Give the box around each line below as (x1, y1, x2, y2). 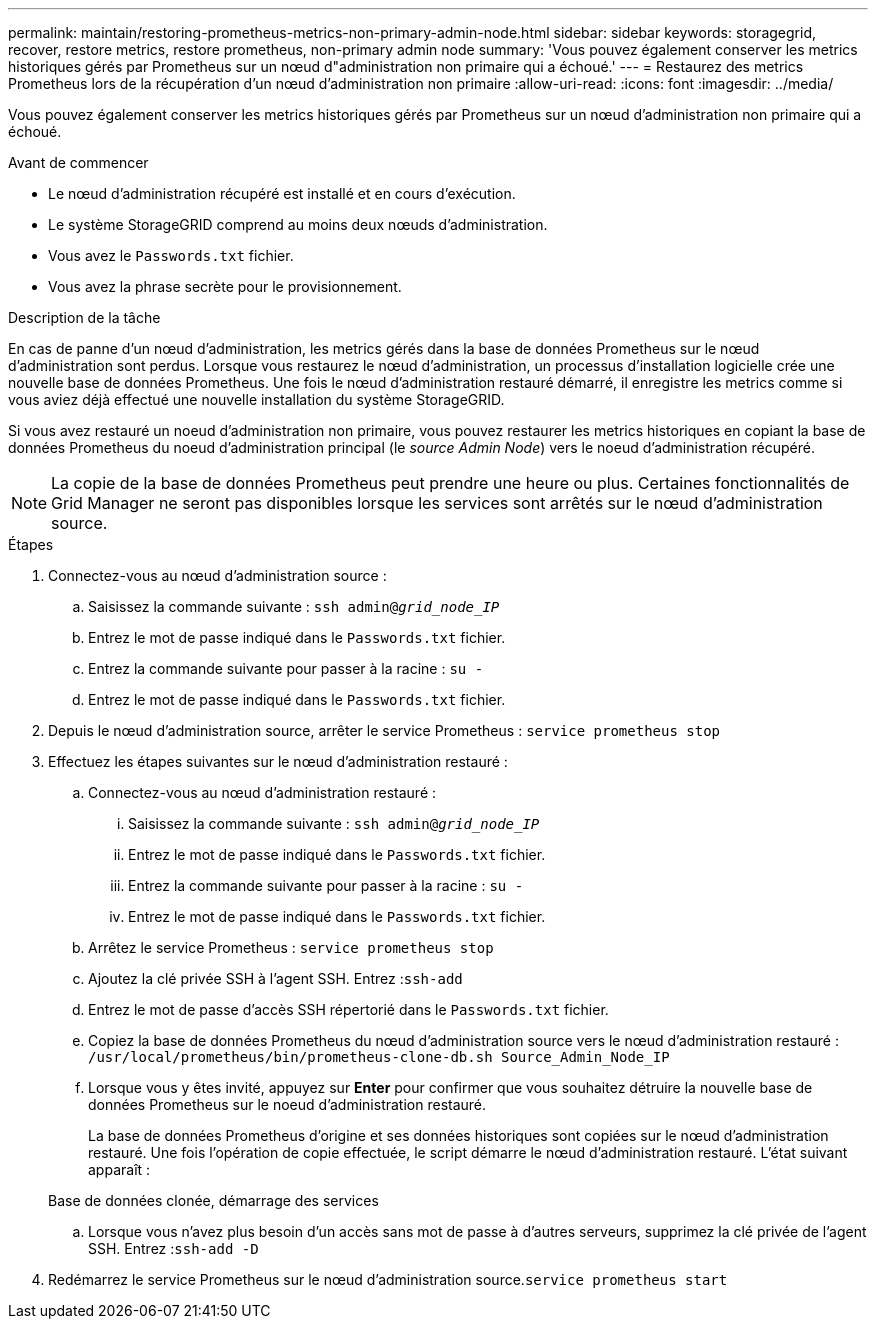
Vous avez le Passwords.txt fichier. (48, 247, 294, 264)
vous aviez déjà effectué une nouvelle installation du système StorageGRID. (8, 391, 505, 408)
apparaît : (88, 1161, 151, 1178)
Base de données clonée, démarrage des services (48, 1192, 379, 1209)
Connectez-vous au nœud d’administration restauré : (88, 784, 437, 801)
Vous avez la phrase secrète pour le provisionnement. (48, 278, 402, 295)
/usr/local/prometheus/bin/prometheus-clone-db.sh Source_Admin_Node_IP (88, 1049, 670, 1065)
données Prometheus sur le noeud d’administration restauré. (88, 1096, 487, 1113)
